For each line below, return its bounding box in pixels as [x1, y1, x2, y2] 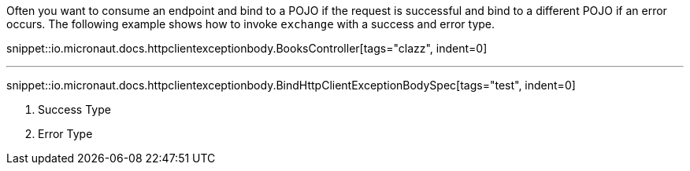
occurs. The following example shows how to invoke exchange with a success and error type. [6, 17, 495, 31]
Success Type [38, 103, 111, 116]
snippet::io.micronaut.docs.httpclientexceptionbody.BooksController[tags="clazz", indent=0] [6, 42, 488, 55]
